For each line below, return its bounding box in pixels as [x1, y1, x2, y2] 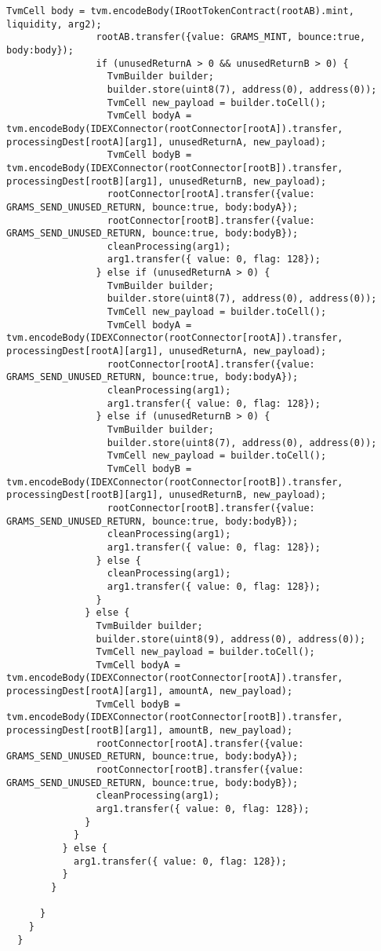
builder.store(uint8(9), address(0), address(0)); [96, 633, 366, 645]
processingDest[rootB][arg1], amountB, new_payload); [6, 725, 293, 737]
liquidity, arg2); [6, 18, 102, 30]
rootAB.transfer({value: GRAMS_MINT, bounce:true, [96, 31, 366, 43]
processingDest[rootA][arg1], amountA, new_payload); [6, 686, 293, 697]
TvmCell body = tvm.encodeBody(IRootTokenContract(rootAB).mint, [6, 5, 354, 16]
